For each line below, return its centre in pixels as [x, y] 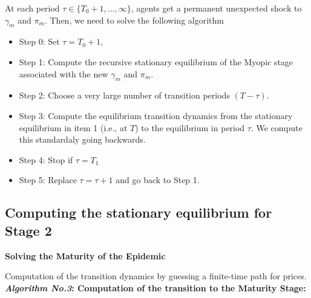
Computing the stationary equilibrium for [139, 212]
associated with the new [64, 73]
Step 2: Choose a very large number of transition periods [124, 95]
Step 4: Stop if [46, 159]
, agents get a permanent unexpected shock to [216, 8]
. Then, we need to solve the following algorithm [134, 20]
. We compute [277, 127]
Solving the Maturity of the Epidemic [85, 255]
